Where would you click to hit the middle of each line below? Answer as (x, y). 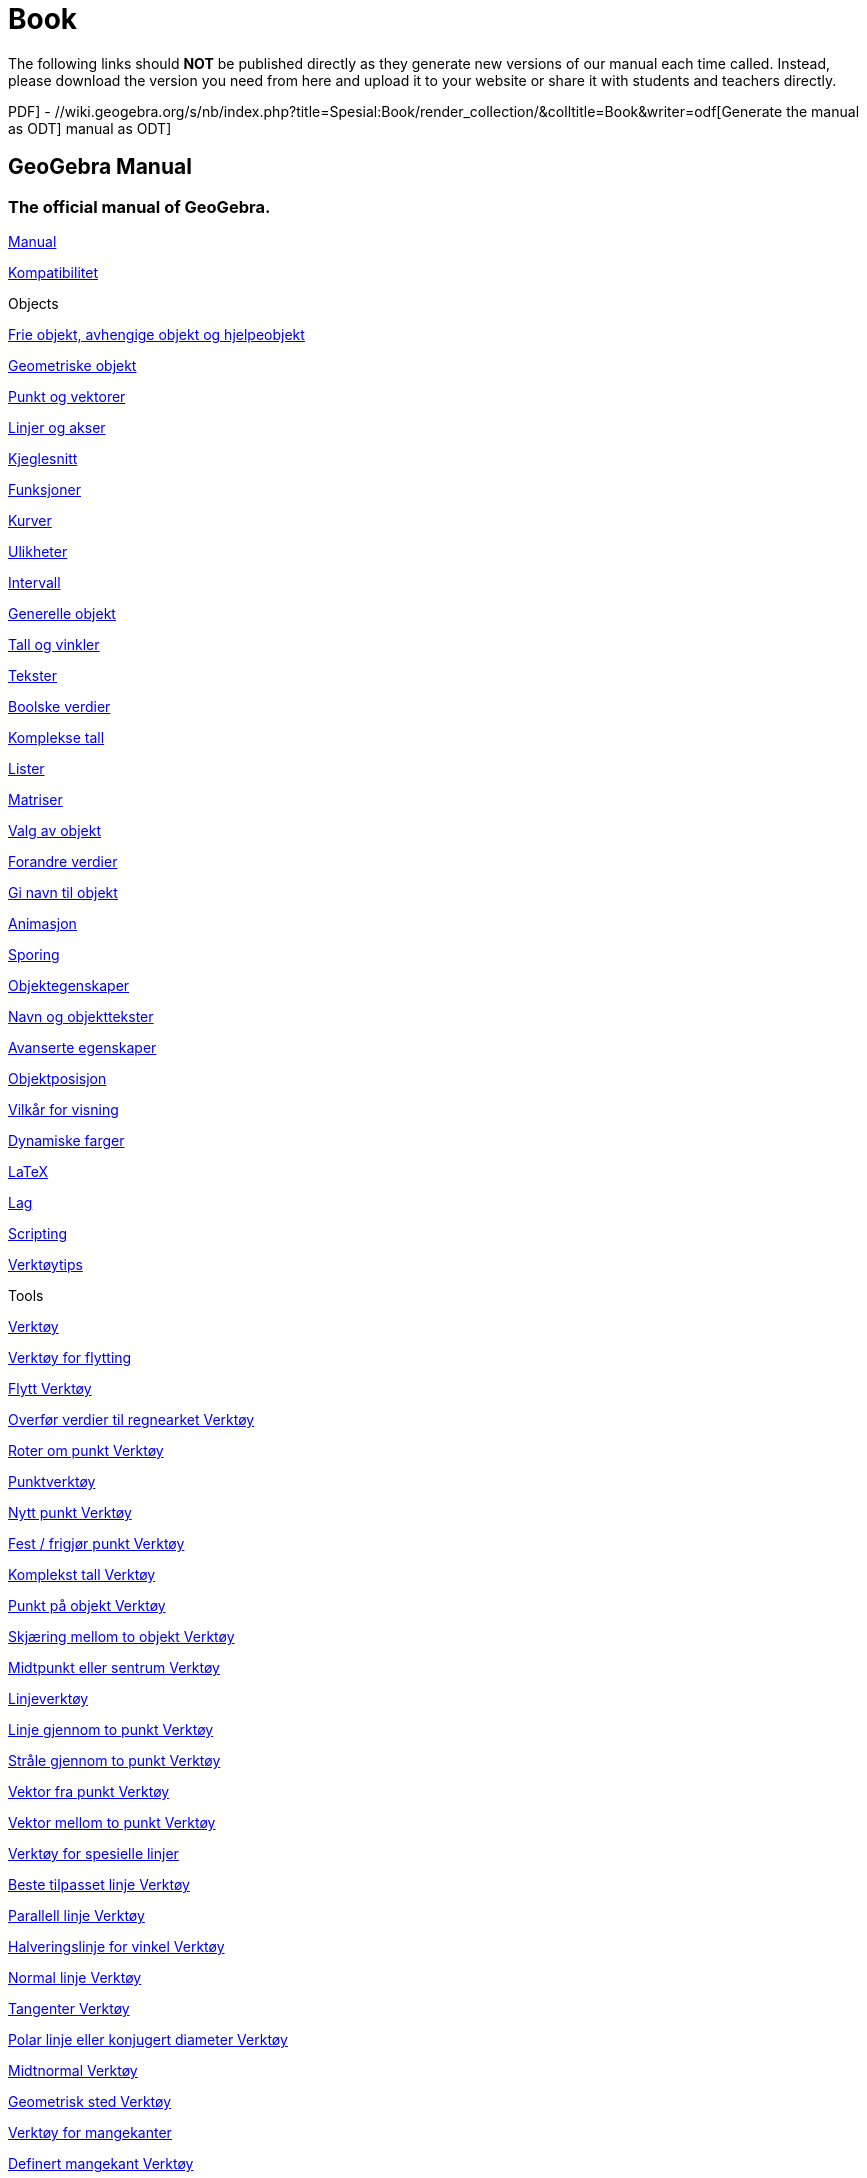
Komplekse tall (56, 737)
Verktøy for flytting (70, 1357)
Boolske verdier (59, 706)
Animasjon (42, 923)
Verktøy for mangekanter (90, 2132)
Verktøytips (45, 1264)
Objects (33, 303)
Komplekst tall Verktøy (82, 1574)
